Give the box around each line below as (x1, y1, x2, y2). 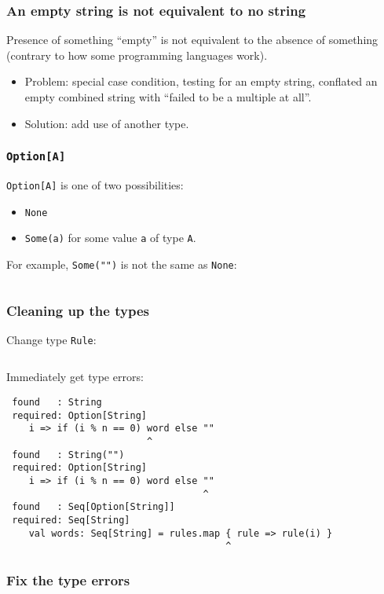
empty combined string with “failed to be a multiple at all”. (24, 89, 312, 104)
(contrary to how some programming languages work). (6, 46, 268, 63)
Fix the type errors (6, 570, 130, 589)
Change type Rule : (6, 331, 97, 347)
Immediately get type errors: (6, 368, 144, 385)
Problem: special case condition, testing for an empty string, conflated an (24, 73, 378, 90)
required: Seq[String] (12, 514, 130, 526)
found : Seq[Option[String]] (12, 501, 175, 513)
